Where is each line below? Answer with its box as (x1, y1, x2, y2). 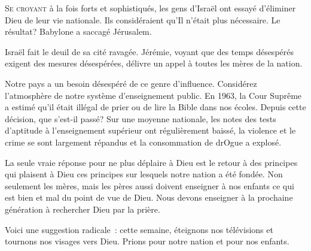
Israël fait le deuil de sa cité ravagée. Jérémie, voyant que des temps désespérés (5, 45, 294, 58)
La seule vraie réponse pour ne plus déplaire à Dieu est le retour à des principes (5, 156, 298, 168)
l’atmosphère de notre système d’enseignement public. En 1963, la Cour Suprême (5, 89, 302, 101)
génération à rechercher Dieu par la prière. (5, 202, 160, 215)
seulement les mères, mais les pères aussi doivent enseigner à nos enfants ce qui (5, 179, 294, 192)
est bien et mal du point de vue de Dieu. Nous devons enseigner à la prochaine (5, 191, 293, 204)
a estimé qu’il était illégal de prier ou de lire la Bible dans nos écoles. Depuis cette (5, 101, 306, 113)
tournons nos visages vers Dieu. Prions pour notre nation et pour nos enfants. (5, 235, 289, 247)
